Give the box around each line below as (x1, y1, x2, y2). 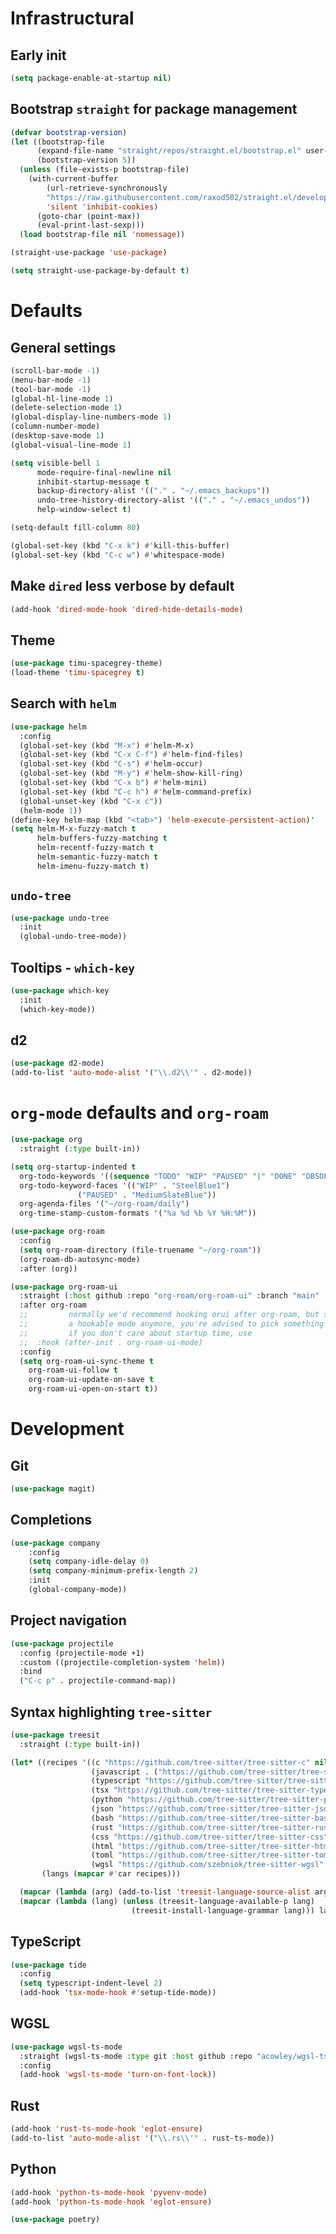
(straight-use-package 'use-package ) (10, 248, 168, 258)
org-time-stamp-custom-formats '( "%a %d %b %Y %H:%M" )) (19, 1208, 257, 1219)
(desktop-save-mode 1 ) (10, 431, 105, 441)
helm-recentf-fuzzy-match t (36, 843, 155, 853)
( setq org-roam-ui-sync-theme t (19, 1356, 155, 1366)
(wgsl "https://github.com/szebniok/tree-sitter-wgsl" (90, 1860, 325, 1870)
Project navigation (10, 1612, 127, 1629)
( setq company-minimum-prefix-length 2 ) (28, 1566, 199, 1576)
